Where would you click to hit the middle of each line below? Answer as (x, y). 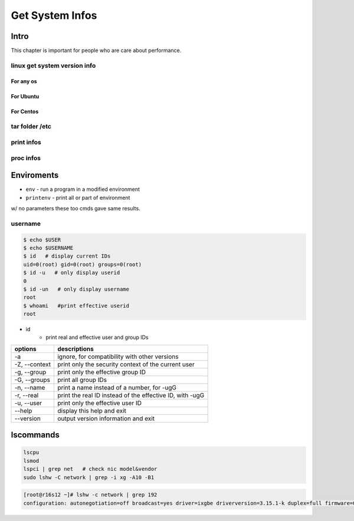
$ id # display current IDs (67, 256)
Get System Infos (54, 15)
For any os (24, 81)
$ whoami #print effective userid (76, 306)
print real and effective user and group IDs (97, 337)
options (25, 349)
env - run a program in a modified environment (83, 189)
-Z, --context (33, 364)
